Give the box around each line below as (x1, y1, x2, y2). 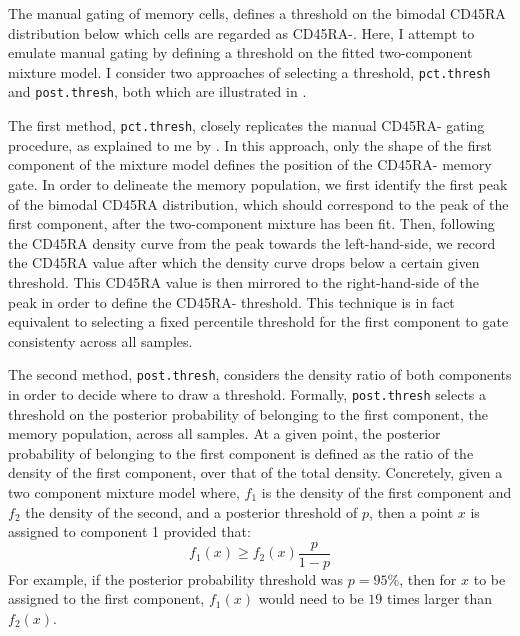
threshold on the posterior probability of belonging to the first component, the (8, 403, 488, 424)
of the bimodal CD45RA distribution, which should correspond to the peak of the (8, 193, 509, 214)
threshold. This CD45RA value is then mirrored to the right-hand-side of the (8, 271, 480, 292)
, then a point (369, 501, 454, 522)
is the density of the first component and (261, 481, 512, 502)
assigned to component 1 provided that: (8, 521, 251, 542)
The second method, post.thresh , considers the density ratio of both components (8, 364, 512, 385)
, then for (399, 568, 457, 589)
